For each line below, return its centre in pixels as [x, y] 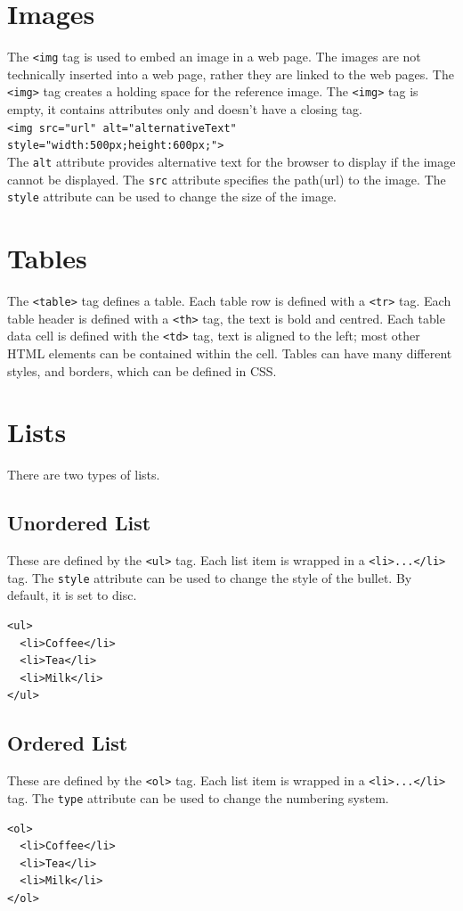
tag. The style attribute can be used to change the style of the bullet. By [210, 577]
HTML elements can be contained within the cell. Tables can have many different [230, 353]
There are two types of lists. [84, 475]
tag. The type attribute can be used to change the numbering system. [198, 797]
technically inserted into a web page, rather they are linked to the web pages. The [231, 74]
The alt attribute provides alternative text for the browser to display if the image [231, 161]
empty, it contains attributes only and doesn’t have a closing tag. [185, 109]
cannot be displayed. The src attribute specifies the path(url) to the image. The [227, 179]
